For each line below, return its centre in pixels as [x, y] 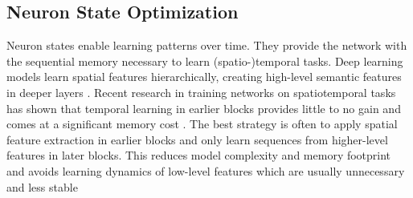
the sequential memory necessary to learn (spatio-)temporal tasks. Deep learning [205, 61]
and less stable [42, 186]
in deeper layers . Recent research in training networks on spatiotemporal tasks [201, 92]
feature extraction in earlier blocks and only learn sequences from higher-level [197, 139]
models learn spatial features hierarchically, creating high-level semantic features [204, 77]
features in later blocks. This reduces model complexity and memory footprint [199, 155]
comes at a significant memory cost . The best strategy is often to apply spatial [202, 124]
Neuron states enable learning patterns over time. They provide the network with [207, 45]
